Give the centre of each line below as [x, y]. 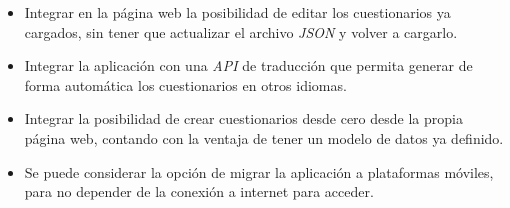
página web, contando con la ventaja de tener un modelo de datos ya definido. [264, 137]
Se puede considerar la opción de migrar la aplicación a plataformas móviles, [259, 171]
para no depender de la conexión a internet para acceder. [199, 191]
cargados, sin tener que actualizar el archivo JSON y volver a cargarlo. [241, 31]
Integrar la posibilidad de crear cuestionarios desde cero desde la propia [243, 118]
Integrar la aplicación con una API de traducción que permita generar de [248, 65]
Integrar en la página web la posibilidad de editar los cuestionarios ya [237, 12]
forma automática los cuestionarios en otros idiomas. [185, 84]
